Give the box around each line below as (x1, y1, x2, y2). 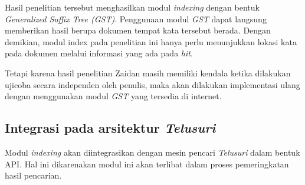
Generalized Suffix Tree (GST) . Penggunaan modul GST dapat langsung (5, 12, 267, 25)
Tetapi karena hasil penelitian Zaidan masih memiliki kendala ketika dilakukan (5, 66, 291, 79)
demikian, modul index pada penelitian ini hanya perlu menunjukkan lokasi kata (5, 35, 297, 48)
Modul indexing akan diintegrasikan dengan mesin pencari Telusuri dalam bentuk (5, 146, 300, 158)
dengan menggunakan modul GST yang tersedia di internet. (5, 90, 222, 102)
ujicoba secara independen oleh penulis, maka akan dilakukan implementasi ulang (5, 78, 300, 90)
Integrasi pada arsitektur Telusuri (5, 119, 216, 137)
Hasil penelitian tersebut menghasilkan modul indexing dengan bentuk (5, 1, 260, 13)
